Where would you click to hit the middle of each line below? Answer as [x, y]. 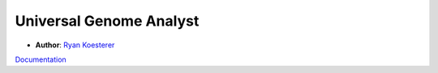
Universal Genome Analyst [107, 21]
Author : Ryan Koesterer [75, 45]
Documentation [41, 59]
